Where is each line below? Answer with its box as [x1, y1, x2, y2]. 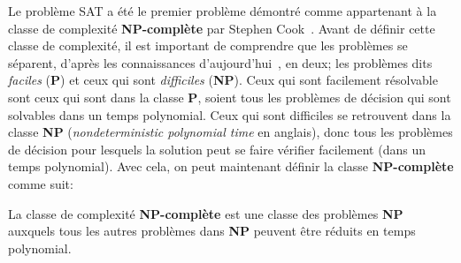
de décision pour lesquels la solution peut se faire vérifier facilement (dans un [8, 139, 426, 158]
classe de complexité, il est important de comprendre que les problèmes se [8, 36, 408, 55]
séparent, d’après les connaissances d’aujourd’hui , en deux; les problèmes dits [8, 53, 433, 71]
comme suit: [8, 174, 73, 192]
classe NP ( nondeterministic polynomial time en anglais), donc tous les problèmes [8, 123, 453, 141]
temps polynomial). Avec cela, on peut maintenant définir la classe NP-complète [8, 157, 454, 176]
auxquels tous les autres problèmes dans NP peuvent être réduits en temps [8, 222, 416, 240]
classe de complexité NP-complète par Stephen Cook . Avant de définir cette [8, 19, 435, 37]
